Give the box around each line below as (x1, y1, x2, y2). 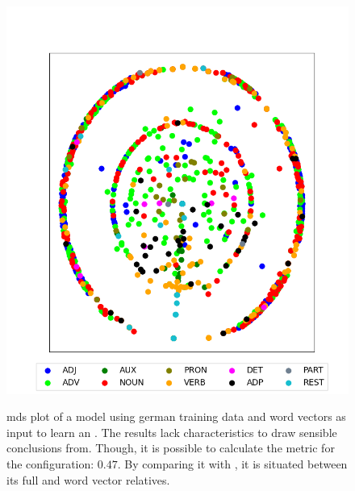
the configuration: (6, 455, 94, 472)
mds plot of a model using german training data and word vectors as (6, 408, 346, 425)
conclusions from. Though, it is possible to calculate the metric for (6, 439, 335, 456)
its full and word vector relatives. (6, 471, 170, 488)
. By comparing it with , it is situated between (117, 455, 348, 472)
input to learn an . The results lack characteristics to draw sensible (6, 423, 337, 440)
